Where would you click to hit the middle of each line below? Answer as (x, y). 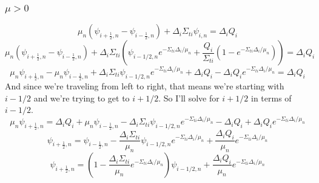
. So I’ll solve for (189, 98)
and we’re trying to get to (82, 98)
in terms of (271, 98)
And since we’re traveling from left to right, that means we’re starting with (145, 85)
